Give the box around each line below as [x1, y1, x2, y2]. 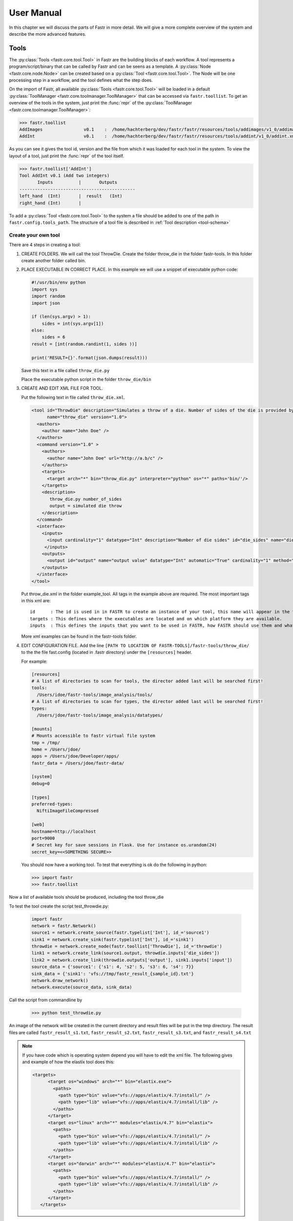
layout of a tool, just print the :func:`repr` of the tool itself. [9, 153, 125, 159]
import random [31, 294, 65, 299]
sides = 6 [42, 335, 65, 340]
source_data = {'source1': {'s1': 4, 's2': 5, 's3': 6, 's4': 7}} [31, 964, 194, 969]
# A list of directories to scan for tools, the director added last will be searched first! [31, 678, 264, 684]
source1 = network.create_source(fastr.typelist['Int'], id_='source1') [31, 930, 209, 935]
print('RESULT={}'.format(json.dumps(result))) [31, 355, 147, 360]
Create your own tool [9, 232, 60, 238]
